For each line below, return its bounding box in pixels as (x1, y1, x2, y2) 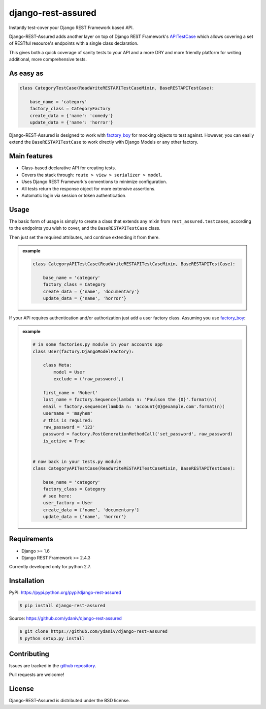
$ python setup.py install (19, 635, 85, 641)
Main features (9, 152, 53, 160)
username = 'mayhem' (43, 411, 93, 416)
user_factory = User (43, 500, 93, 506)
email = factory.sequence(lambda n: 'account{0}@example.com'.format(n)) (43, 403, 225, 409)
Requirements (9, 535, 54, 543)
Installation (9, 577, 44, 585)
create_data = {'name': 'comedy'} (30, 113, 113, 118)
